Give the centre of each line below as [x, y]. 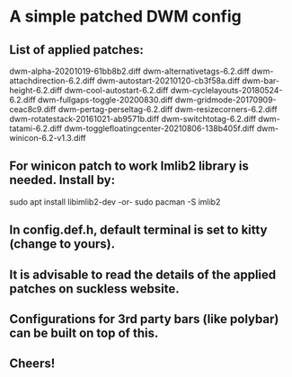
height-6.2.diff [36, 90]
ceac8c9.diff [33, 109]
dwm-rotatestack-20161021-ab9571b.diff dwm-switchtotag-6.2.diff [133, 119]
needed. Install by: [62, 180]
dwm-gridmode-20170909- [226, 100]
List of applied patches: [76, 50]
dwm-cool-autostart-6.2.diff [116, 90]
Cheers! [32, 364]
